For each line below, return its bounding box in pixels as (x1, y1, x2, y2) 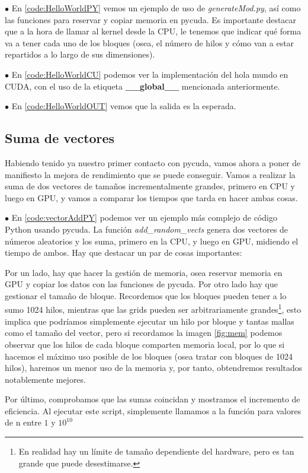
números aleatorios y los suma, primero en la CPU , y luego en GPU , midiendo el (5, 234, 299, 247)
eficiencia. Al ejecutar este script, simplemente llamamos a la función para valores (5, 404, 301, 417)
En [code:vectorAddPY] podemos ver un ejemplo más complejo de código (11, 211, 277, 224)
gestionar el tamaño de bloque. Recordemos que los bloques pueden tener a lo (5, 289, 287, 301)
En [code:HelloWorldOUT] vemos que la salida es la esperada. (11, 100, 236, 112)
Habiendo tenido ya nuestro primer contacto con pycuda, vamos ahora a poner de (5, 156, 301, 169)
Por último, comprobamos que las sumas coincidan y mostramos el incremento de (5, 393, 300, 405)
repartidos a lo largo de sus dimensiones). (5, 48, 155, 61)
